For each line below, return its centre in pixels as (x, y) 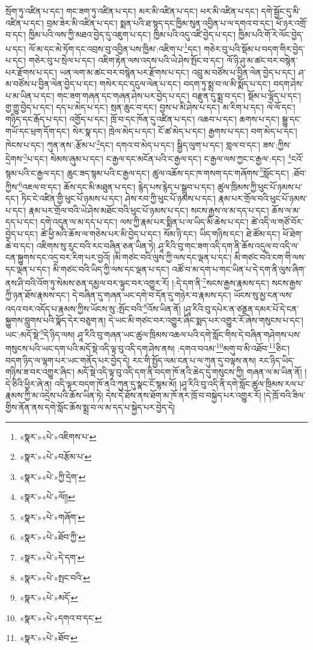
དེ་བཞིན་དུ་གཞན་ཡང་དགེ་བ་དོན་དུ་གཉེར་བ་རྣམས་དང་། (152, 294)
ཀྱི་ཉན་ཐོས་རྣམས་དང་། (38, 294)
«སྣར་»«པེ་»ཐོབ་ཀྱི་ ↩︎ (52, 537)
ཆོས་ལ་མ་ (286, 210)
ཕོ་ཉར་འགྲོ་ (292, 23)
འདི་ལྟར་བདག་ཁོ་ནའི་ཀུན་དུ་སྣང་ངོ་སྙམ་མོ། (116, 383)
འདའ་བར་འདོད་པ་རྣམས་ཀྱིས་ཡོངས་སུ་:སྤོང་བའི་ (74, 308)
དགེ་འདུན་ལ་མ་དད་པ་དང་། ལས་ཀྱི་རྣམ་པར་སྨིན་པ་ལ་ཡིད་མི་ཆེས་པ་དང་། (144, 222)
